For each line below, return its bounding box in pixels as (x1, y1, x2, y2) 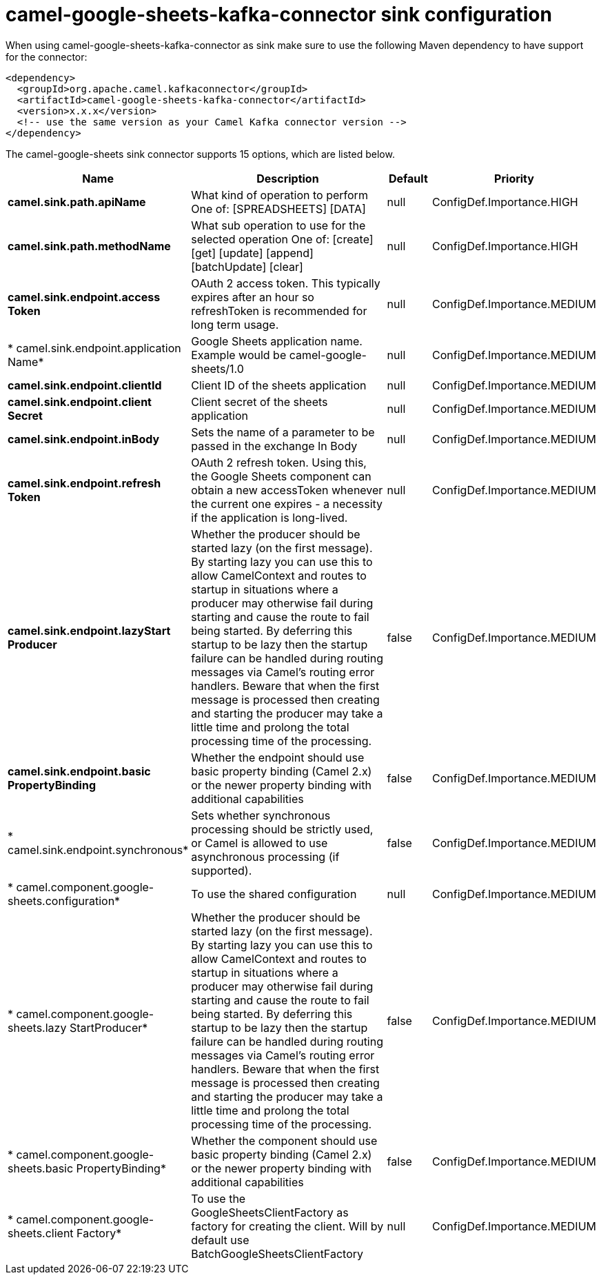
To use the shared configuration (191, 886, 357, 901)
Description (256, 171, 319, 185)
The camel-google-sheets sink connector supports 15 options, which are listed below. (6, 148, 395, 160)
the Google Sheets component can (191, 469, 371, 483)
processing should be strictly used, (191, 822, 374, 836)
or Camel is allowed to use (191, 835, 328, 850)
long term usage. (191, 317, 279, 332)
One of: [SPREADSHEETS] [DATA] (191, 201, 366, 216)
